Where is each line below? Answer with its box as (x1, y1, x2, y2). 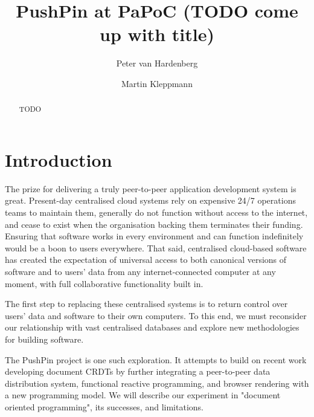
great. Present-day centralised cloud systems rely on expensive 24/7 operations (5, 194, 296, 207)
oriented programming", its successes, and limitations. (5, 400, 203, 413)
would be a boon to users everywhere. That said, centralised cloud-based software (5, 241, 307, 254)
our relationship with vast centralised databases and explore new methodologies (5, 321, 300, 334)
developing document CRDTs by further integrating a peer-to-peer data (5, 365, 271, 378)
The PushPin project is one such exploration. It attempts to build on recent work (5, 353, 307, 366)
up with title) (99, 22, 214, 47)
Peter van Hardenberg (116, 57, 198, 69)
